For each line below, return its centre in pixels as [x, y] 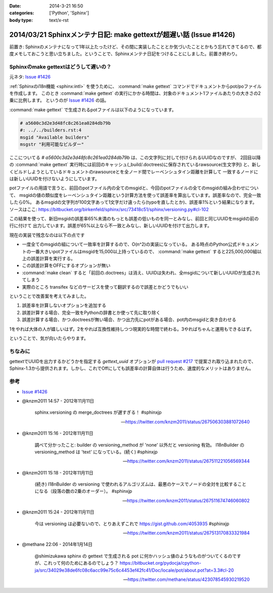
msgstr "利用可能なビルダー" [52, 144]
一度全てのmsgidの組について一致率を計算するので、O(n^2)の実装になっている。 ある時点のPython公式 [129, 244]
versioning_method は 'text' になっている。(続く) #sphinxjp [96, 452]
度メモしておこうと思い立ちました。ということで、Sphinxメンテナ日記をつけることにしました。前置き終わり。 [125, 54]
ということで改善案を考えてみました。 [49, 296]
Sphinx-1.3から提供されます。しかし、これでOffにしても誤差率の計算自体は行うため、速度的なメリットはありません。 [131, 368]
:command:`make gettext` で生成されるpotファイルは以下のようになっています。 [93, 109]
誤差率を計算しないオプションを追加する [64, 305]
